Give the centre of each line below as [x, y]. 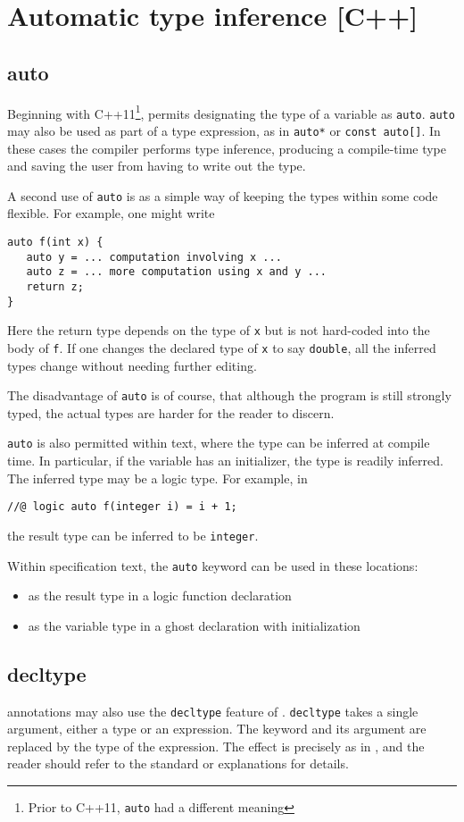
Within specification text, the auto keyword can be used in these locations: [213, 565]
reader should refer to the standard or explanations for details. [178, 763]
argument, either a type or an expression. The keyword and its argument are [217, 729]
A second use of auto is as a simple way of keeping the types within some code [223, 195]
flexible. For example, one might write [111, 213]
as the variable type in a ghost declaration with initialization [194, 625]
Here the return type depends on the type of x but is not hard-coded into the [219, 330]
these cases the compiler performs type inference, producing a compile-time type [227, 148]
